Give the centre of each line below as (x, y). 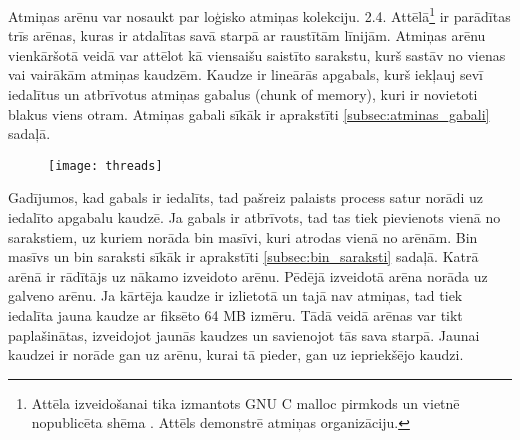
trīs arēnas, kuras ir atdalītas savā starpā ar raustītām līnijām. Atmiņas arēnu (247, 35)
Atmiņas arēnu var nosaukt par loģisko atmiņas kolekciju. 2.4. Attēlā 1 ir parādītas (259, 14)
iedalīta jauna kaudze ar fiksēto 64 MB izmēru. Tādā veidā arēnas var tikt (235, 315)
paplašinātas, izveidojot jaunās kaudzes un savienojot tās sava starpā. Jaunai (244, 334)
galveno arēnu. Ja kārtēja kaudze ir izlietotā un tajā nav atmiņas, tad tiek (235, 295)
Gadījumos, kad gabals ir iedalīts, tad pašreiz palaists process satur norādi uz (246, 197)
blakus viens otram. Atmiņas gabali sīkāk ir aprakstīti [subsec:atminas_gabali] (249, 113)
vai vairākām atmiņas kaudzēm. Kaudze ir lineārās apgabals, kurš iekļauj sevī (245, 74)
